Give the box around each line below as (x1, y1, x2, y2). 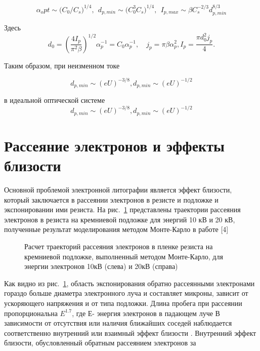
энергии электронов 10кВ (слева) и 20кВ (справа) (24, 261, 178, 271)
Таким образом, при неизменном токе (4, 60, 120, 70)
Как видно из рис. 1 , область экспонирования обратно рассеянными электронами (4, 278, 255, 288)
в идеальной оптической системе (4, 95, 105, 105)
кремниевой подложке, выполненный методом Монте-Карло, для (24, 251, 223, 261)
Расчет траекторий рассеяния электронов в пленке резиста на (24, 241, 213, 251)
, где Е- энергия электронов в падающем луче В (72, 307, 220, 318)
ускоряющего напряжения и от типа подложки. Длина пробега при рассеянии (4, 297, 242, 308)
